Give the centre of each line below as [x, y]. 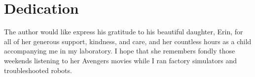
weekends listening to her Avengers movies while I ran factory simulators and [120, 60]
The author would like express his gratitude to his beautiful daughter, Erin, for [124, 32]
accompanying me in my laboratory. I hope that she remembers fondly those [120, 51]
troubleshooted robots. [38, 70]
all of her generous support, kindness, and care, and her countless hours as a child [128, 41]
